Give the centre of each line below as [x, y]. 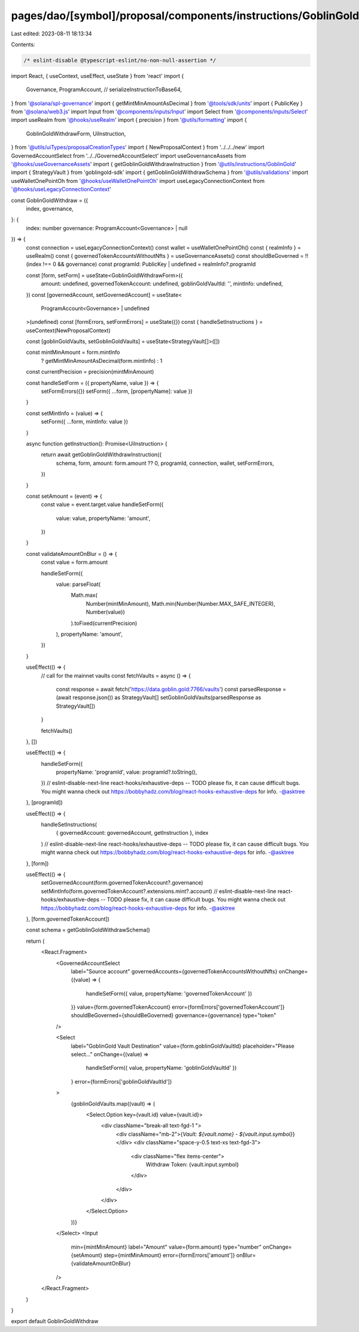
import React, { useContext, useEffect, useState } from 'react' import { [98, 76]
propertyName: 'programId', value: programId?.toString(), [127, 772]
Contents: [23, 44]
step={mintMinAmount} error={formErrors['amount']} [170, 1255]
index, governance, [50, 208]
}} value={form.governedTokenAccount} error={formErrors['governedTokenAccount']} [178, 1007]
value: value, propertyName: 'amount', [103, 518]
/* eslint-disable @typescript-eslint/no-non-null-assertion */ [120, 60]
